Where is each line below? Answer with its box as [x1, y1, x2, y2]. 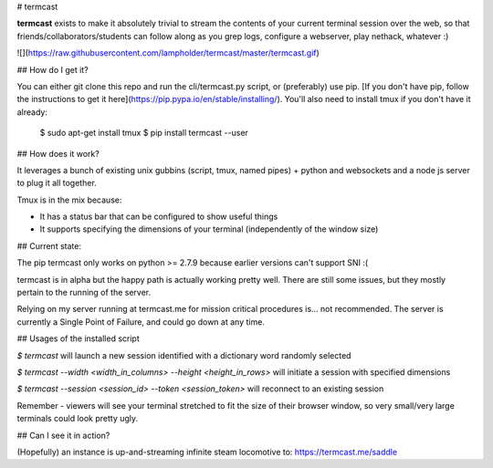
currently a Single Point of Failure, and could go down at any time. [16, 316, 265, 328]
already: [16, 106, 47, 118]
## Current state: [16, 240, 82, 251]
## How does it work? [16, 148, 100, 159]
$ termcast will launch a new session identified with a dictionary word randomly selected [16, 349, 351, 360]
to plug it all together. [16, 178, 98, 189]
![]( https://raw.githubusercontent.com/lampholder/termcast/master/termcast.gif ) [16, 47, 320, 58]
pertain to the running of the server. [16, 287, 152, 298]
